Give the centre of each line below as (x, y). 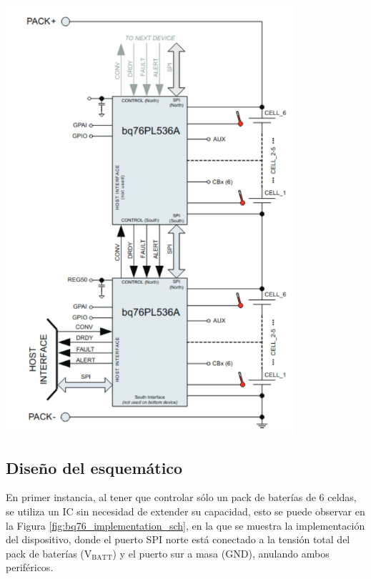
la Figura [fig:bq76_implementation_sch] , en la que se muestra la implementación (185, 525)
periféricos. (30, 567)
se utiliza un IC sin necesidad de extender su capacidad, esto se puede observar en (185, 511)
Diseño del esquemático (94, 467)
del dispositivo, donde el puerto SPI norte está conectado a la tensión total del (178, 539)
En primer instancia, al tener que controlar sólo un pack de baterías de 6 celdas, (181, 497)
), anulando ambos (289, 553)
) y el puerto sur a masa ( (169, 553)
